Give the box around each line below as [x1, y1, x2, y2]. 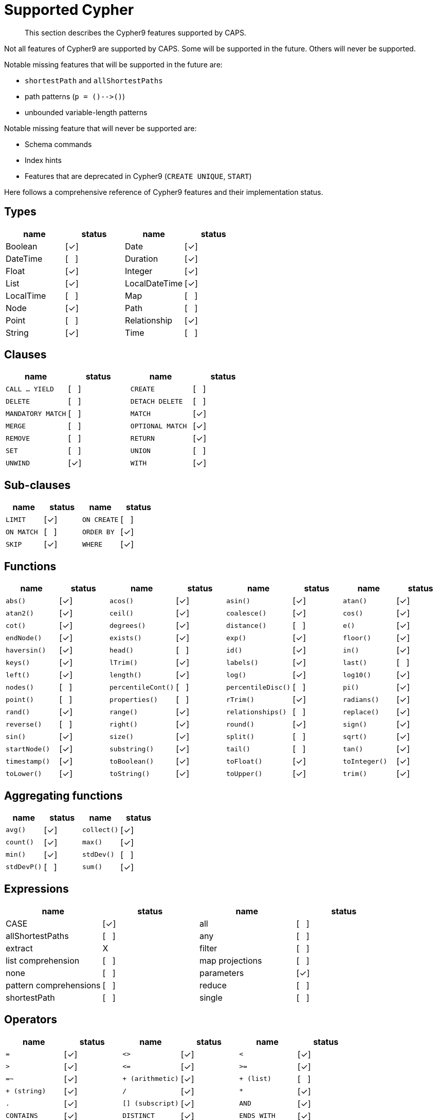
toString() [109, 769, 150, 778]
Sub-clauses [4, 478, 71, 492]
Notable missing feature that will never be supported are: [4, 123, 197, 133]
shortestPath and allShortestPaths [25, 76, 163, 85]
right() [109, 720, 138, 728]
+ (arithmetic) [122, 1075, 179, 1083]
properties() [109, 695, 158, 703]
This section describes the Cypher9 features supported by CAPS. [25, 28, 246, 37]
